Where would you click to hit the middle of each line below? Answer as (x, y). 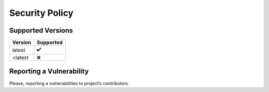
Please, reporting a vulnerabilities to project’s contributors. (69, 83)
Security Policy (41, 13)
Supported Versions (41, 30)
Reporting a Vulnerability (49, 71)
